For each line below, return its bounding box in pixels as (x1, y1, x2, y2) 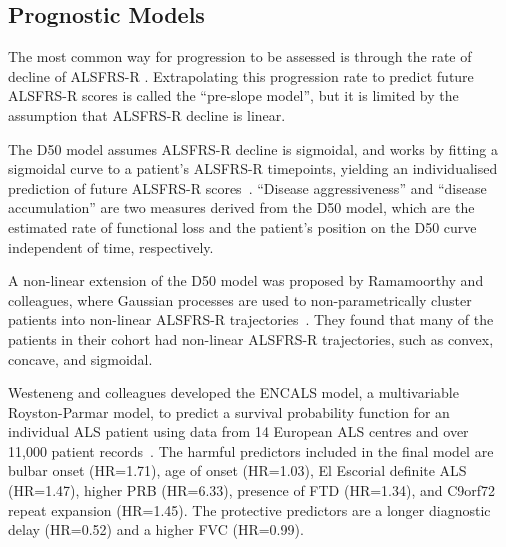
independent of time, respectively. (8, 236, 214, 257)
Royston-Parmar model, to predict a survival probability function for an (8, 401, 450, 422)
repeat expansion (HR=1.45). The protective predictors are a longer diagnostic (8, 499, 491, 520)
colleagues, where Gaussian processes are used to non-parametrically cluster (8, 289, 472, 310)
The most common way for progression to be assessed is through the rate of (8, 46, 472, 67)
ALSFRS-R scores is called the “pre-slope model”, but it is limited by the (8, 85, 459, 106)
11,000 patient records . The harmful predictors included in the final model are (8, 440, 494, 461)
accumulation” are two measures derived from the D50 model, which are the (8, 197, 475, 218)
